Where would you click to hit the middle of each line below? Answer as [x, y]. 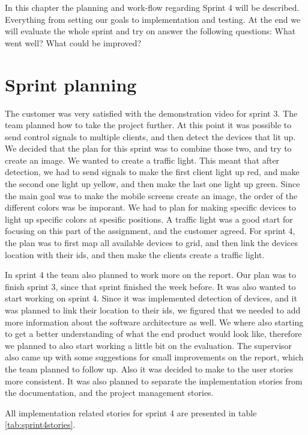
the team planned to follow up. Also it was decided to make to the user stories [149, 369]
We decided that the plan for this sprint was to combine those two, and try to [148, 148]
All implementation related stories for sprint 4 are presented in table [131, 412]
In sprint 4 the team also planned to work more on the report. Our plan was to [151, 275]
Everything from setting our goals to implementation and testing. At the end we [153, 19]
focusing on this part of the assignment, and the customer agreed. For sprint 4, [150, 231]
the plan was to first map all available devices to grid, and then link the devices [152, 243]
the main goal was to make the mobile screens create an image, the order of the [151, 195]
